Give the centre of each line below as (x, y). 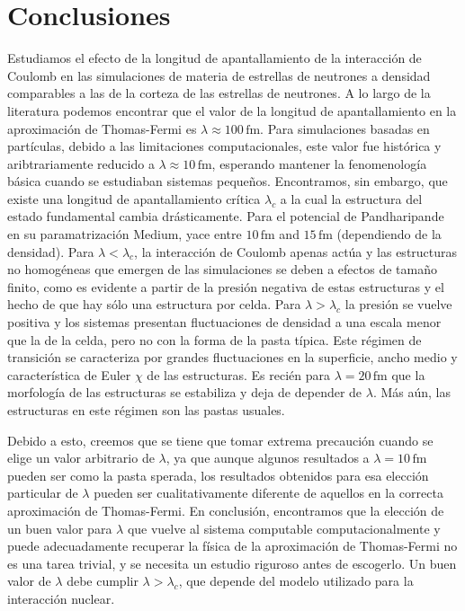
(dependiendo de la (389, 234)
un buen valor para (60, 528)
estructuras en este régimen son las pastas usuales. (146, 410)
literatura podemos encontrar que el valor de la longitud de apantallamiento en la (232, 110)
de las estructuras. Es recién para (239, 374)
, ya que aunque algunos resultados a (268, 458)
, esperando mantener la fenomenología (319, 163)
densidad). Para (51, 251)
